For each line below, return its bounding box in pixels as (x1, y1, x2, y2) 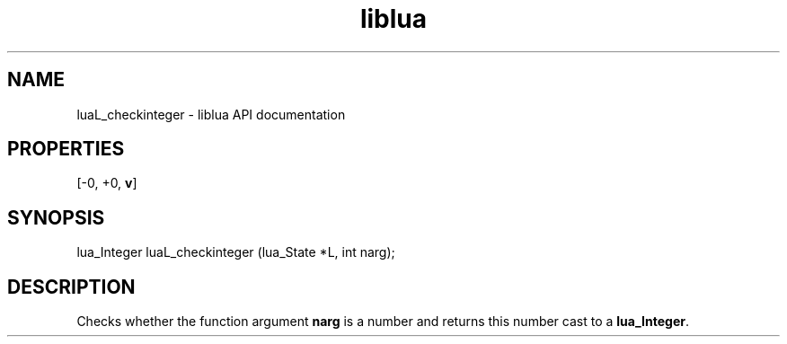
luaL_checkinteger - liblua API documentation (76, 106, 346, 122)
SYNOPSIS (7, 206, 105, 229)
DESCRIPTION (7, 275, 136, 298)
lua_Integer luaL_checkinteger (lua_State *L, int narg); (76, 244, 395, 260)
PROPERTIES (7, 137, 125, 161)
